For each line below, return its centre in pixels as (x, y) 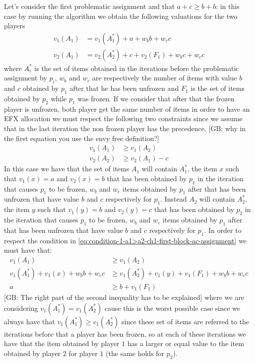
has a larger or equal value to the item (186, 343)
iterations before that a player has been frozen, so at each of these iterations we (125, 333)
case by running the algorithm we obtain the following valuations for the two (121, 16)
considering (21, 308)
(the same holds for (135, 353)
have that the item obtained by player (62, 343)
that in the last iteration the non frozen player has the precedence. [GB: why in (125, 128)
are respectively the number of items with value (164, 78)
